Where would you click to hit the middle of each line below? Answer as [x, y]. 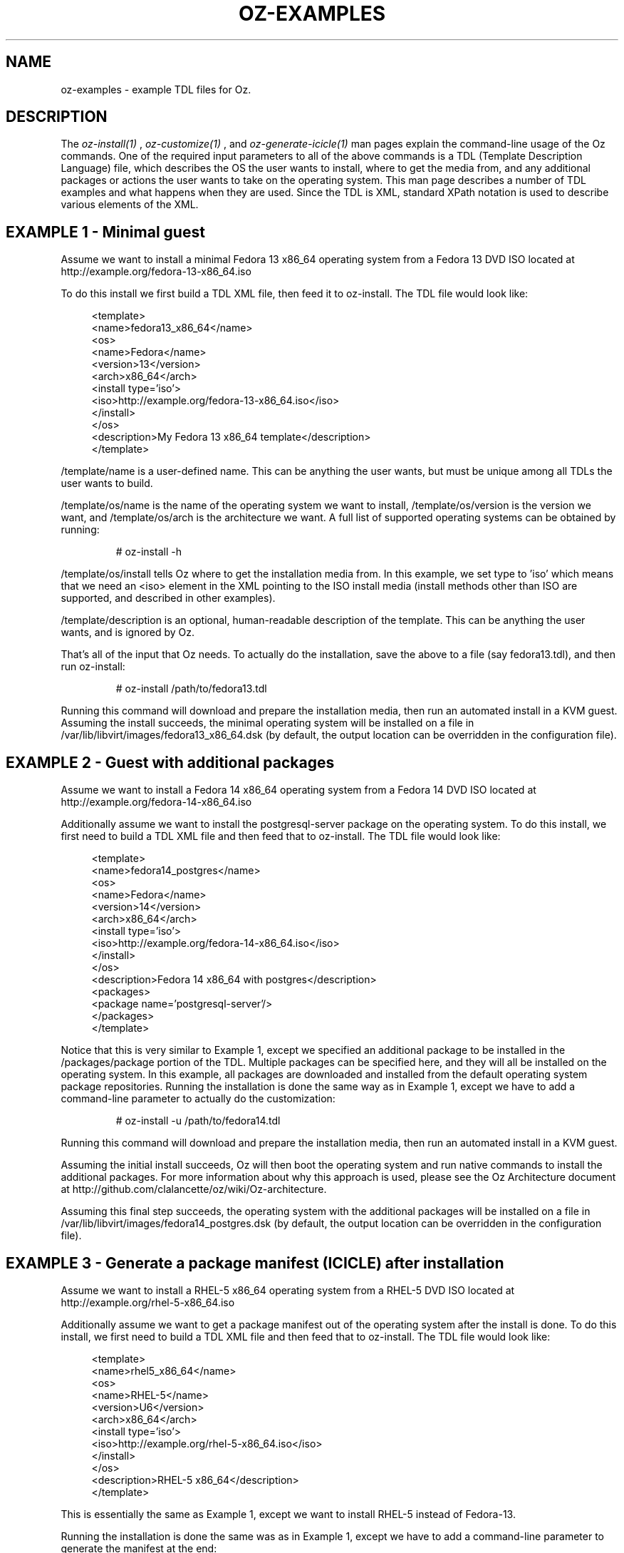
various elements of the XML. [130, 205]
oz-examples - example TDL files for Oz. [156, 89]
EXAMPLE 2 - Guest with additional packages [170, 762]
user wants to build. [107, 483]
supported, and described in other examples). [168, 598]
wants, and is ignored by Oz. [128, 632]
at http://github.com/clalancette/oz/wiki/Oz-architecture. [194, 1189]
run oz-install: [93, 667]
